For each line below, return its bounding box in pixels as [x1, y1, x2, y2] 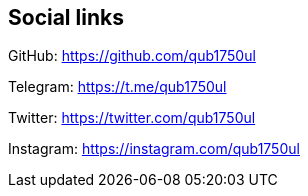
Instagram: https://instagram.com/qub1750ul [8, 140, 300, 158]
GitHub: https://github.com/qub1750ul [8, 47, 256, 65]
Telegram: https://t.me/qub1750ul [8, 78, 227, 96]
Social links [8, 5, 124, 30]
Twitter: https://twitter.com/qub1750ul [8, 109, 256, 127]
